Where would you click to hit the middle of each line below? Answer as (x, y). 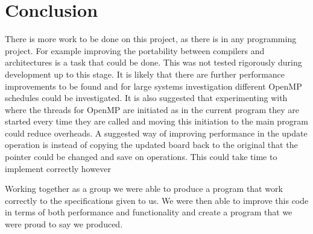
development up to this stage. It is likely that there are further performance (145, 74)
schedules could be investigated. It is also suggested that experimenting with (146, 98)
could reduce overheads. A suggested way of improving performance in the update (156, 133)
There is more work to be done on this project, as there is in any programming (151, 39)
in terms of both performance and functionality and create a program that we (149, 212)
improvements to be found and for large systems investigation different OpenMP (153, 86)
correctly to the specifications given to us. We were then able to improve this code (157, 200)
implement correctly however (58, 168)
